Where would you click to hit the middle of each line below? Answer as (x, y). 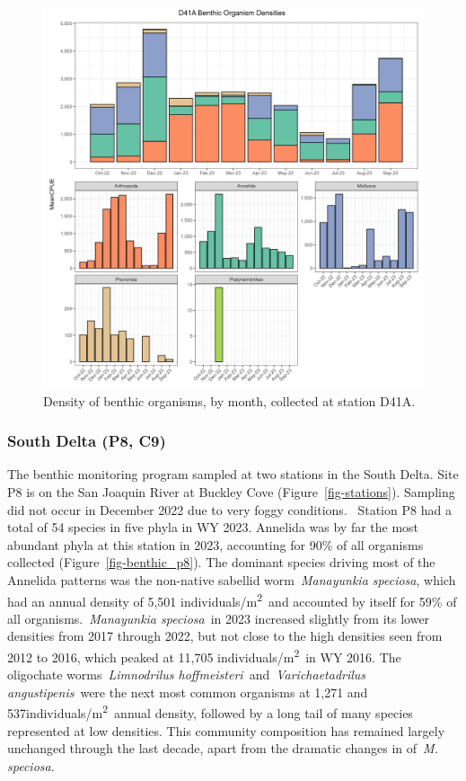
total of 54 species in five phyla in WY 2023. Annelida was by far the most (213, 527)
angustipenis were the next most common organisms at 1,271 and (188, 692)
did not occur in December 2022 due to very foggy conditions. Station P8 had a (229, 509)
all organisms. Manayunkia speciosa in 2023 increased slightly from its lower (219, 618)
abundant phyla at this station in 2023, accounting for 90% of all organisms (215, 544)
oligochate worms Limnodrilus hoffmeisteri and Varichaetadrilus (187, 674)
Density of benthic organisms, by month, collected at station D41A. (229, 400)
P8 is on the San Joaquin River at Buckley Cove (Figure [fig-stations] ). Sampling (231, 492)
